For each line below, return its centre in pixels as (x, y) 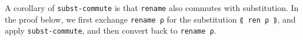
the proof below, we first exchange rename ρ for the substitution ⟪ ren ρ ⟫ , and (150, 19)
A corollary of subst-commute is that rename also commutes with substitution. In (152, 8)
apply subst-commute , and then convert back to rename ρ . (111, 30)
